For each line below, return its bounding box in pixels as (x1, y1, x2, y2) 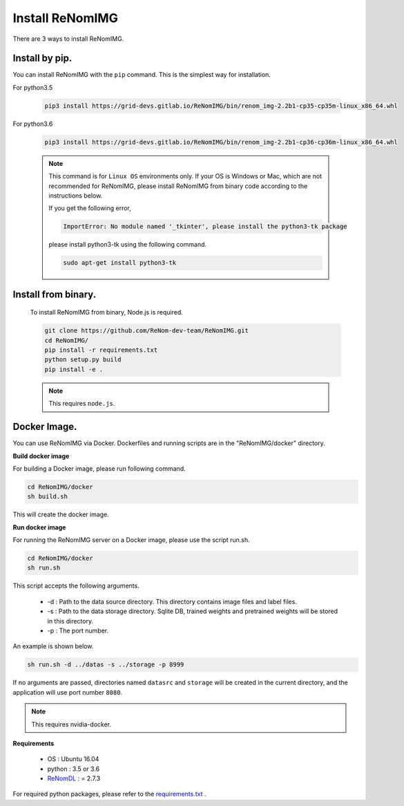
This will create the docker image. (12, 510, 110, 518)
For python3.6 (12, 120, 53, 128)
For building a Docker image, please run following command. (12, 464, 186, 473)
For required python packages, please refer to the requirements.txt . (12, 790, 206, 798)
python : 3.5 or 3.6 (47, 765, 100, 773)
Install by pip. (12, 53, 73, 64)
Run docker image (12, 523, 66, 532)
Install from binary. (12, 288, 97, 300)
